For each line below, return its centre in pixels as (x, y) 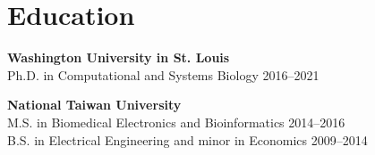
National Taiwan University (94, 105)
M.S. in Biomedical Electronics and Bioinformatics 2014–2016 (176, 122)
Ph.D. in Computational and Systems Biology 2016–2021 (163, 74)
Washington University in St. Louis (119, 57)
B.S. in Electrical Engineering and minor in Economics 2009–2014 (187, 139)
